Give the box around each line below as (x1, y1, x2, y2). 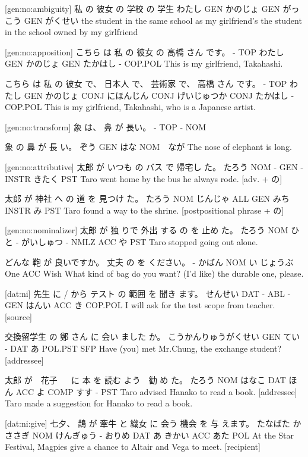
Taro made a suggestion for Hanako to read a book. (5, 397, 193, 409)
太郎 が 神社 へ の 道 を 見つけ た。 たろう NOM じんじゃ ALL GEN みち (5, 192, 290, 205)
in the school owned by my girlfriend (5, 26, 138, 38)
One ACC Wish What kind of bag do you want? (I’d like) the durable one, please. (5, 267, 304, 280)
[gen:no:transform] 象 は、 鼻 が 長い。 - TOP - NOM (5, 120, 207, 133)
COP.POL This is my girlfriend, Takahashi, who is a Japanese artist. (5, 101, 256, 113)
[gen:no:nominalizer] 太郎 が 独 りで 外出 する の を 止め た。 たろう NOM (5, 224, 288, 236)
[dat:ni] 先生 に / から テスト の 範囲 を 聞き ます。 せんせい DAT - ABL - (5, 287, 291, 299)
